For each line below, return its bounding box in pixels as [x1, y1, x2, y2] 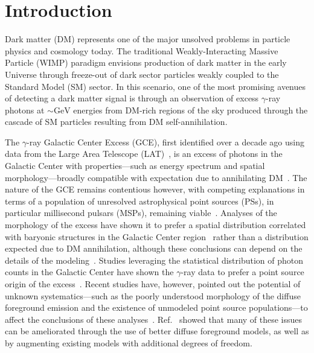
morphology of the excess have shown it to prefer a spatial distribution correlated [5, 218, 306, 231]
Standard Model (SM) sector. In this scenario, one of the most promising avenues [5, 80, 306, 92]
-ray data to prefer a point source [181, 266, 304, 278]
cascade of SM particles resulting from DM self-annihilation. [5, 115, 228, 128]
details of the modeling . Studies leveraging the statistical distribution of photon [5, 253, 304, 266]
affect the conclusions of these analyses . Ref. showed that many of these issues [5, 313, 303, 325]
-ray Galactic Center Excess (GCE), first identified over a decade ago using [27, 135, 304, 148]
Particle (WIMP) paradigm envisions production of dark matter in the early [5, 56, 287, 69]
